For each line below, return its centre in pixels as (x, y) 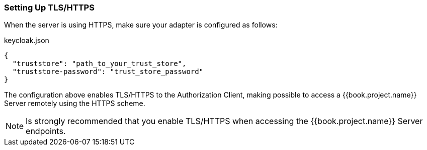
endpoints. (46, 131)
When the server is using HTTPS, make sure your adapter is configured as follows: (141, 25)
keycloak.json (27, 40)
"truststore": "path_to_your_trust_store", (99, 64)
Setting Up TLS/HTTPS (49, 7)
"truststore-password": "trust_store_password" (108, 72)
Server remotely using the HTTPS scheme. (75, 103)
